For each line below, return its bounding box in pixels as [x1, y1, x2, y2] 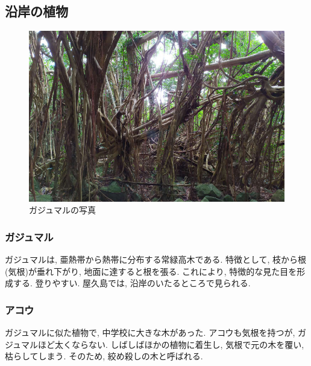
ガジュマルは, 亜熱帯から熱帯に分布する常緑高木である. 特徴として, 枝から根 [5, 253, 307, 266]
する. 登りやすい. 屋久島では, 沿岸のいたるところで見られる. [13, 277, 251, 289]
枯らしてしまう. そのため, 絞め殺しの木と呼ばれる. [5, 350, 203, 362]
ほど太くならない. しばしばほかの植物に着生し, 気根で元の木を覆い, [38, 338, 304, 350]
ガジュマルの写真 [29, 204, 96, 216]
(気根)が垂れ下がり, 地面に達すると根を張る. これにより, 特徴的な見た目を [5, 265, 297, 277]
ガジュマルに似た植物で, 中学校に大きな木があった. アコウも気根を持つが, [5, 326, 295, 339]
